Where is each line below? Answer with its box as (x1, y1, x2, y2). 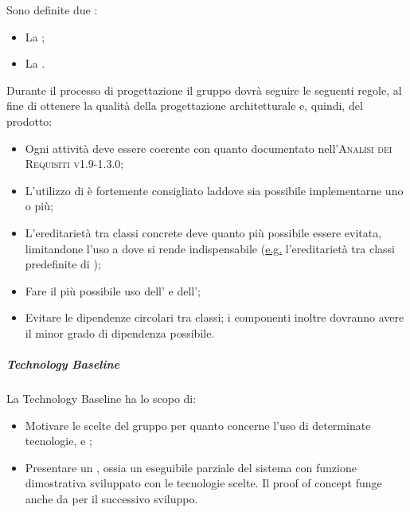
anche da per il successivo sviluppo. (25, 491, 198, 507)
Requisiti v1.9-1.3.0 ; (25, 155, 124, 172)
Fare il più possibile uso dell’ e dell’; (25, 282, 201, 299)
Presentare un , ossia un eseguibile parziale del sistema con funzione (25, 459, 357, 475)
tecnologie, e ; (25, 432, 92, 449)
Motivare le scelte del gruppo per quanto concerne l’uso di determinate (25, 416, 371, 433)
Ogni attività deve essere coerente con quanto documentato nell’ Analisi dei (25, 139, 392, 156)
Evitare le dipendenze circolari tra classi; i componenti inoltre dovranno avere (25, 309, 404, 326)
